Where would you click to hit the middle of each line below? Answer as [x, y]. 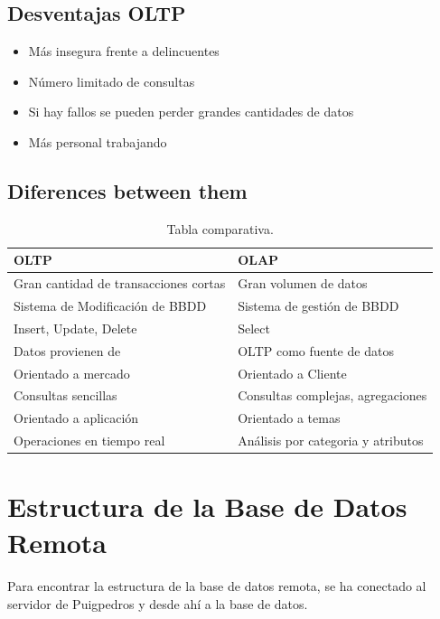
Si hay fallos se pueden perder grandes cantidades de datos [191, 112]
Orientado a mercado [72, 373]
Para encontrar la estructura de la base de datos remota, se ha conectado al [217, 586]
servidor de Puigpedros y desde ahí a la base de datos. [158, 603]
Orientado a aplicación [76, 418]
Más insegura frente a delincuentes [124, 51]
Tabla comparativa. [220, 228]
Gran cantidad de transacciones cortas [120, 283]
